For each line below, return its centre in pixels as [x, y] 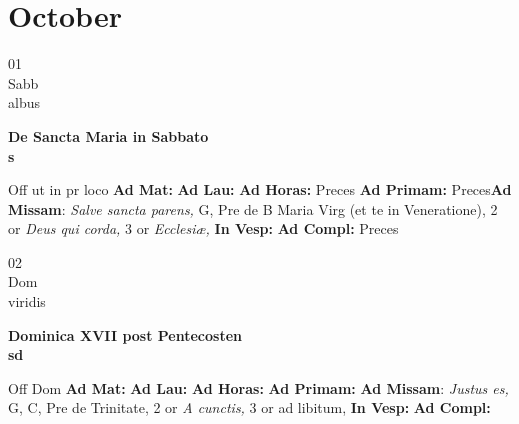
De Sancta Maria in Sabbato [108, 135]
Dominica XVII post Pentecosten [125, 334]
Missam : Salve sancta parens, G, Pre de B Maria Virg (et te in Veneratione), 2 [253, 208]
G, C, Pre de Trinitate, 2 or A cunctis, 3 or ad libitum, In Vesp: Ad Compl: [249, 407]
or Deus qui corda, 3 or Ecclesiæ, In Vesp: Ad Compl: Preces [203, 228]
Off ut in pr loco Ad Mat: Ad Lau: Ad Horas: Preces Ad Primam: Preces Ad [260, 189]
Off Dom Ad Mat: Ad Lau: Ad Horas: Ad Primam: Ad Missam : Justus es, [258, 387]
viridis [27, 301]
